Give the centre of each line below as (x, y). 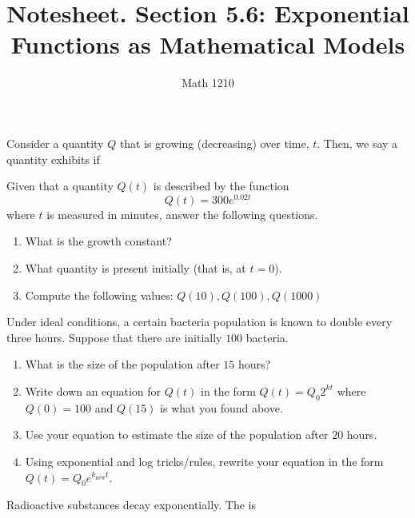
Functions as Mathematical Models (208, 44)
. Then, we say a (357, 143)
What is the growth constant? (98, 241)
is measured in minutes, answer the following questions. (182, 214)
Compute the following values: (99, 295)
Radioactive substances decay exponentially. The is (131, 505)
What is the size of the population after (122, 364)
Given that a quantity (60, 186)
